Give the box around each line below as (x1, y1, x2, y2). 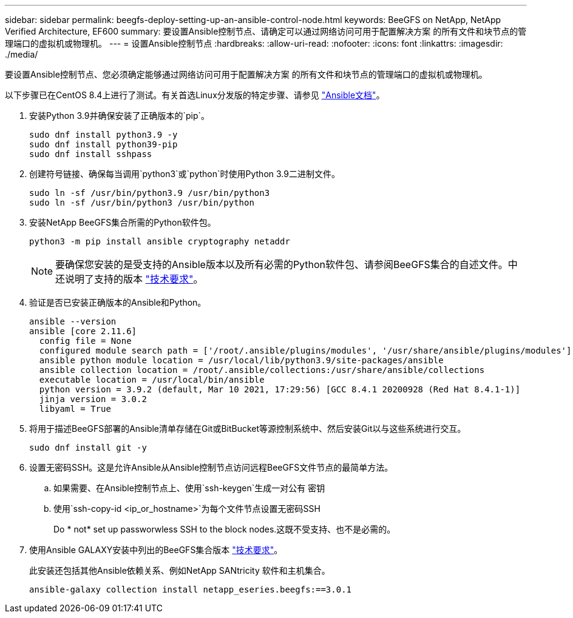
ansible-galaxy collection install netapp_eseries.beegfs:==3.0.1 (29, 585, 352, 594)
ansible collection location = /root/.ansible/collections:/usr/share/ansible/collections (39, 365, 485, 375)
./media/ (5, 49, 38, 59)
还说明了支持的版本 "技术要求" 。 (55, 273, 203, 285)
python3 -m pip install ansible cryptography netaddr (29, 237, 290, 246)
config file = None (39, 336, 132, 346)
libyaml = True (39, 404, 111, 414)
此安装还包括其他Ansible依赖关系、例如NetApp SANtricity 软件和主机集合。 (29, 565, 330, 576)
